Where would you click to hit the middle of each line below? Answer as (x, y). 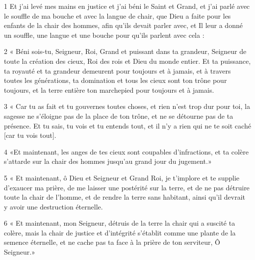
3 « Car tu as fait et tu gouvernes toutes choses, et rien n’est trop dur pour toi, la (127, 106)
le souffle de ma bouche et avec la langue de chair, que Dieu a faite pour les (117, 15)
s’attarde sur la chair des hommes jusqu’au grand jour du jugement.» (108, 161)
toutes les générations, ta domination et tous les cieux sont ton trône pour (115, 80)
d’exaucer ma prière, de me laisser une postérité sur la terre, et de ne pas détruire (127, 187)
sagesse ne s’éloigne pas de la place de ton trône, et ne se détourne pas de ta (119, 116)
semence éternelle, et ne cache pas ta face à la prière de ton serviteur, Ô (112, 242)
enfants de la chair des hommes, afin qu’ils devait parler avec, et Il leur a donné (123, 25)
